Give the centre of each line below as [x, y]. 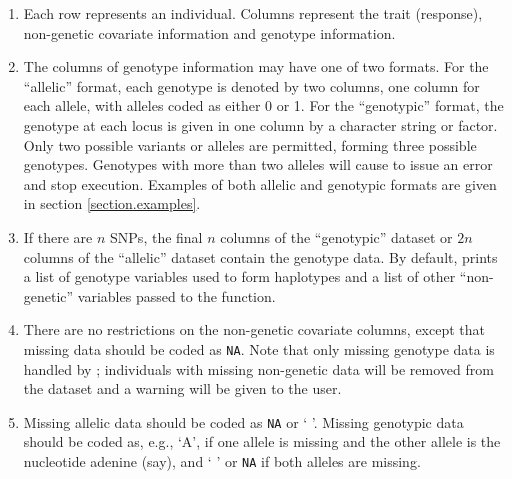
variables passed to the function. [176, 295]
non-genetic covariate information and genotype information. [209, 32]
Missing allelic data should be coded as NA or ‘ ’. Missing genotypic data [243, 421]
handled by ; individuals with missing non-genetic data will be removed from [258, 368]
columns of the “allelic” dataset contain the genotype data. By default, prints [260, 256]
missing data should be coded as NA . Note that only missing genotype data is [259, 348]
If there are [58, 236]
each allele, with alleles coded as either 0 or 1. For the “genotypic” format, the [263, 105]
